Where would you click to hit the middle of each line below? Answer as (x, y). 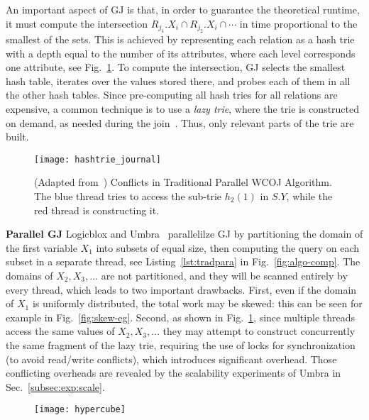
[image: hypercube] (80, 410)
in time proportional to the (298, 23)
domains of (29, 275)
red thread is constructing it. (97, 210)
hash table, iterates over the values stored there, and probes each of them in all (178, 81)
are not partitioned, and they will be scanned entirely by (224, 275)
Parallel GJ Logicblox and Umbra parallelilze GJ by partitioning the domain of (184, 234)
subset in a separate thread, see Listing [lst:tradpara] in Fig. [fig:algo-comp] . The (183, 261)
